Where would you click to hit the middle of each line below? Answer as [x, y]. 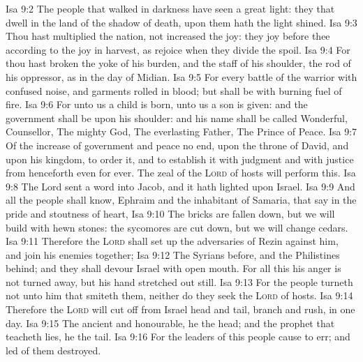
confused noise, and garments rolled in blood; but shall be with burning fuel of [174, 90]
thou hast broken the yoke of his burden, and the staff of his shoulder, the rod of [178, 63]
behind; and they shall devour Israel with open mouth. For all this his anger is [173, 268]
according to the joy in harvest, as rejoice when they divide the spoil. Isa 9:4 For [178, 49]
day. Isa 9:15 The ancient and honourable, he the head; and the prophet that [170, 323]
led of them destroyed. [53, 350]
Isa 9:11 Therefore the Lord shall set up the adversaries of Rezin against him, [172, 241]
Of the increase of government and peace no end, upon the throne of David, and [177, 145]
